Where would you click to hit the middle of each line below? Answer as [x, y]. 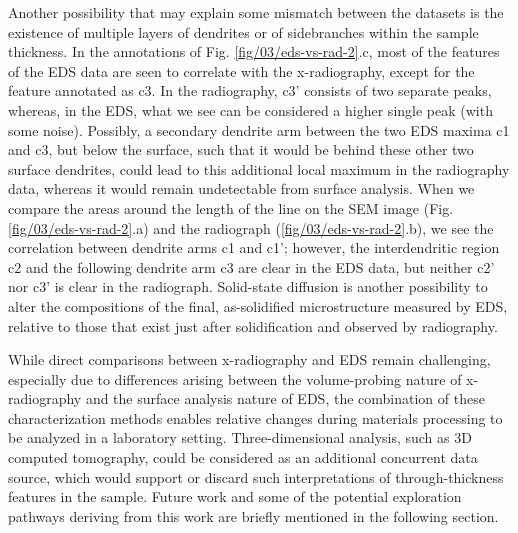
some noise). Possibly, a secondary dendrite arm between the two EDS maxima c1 [259, 129]
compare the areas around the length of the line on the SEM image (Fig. [231, 207]
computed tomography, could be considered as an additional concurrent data [243, 457]
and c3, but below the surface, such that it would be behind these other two [241, 149]
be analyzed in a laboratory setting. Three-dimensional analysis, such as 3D [240, 437]
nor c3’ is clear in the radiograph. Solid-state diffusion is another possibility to [248, 286]
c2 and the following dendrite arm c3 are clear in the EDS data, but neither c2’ [251, 266]
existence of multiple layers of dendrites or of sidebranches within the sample [243, 31]
